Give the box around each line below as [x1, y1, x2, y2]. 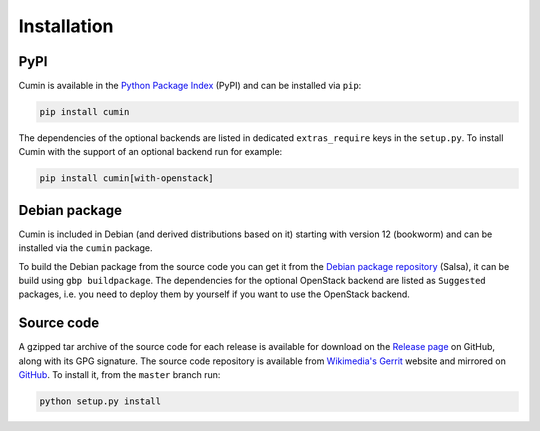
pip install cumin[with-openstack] [39, 173, 214, 184]
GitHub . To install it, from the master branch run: [18, 369, 221, 381]
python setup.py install [39, 396, 162, 407]
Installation [18, 15, 114, 37]
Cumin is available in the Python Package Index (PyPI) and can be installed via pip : [18, 80, 362, 92]
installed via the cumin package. [18, 242, 154, 254]
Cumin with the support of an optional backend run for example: [18, 146, 283, 158]
